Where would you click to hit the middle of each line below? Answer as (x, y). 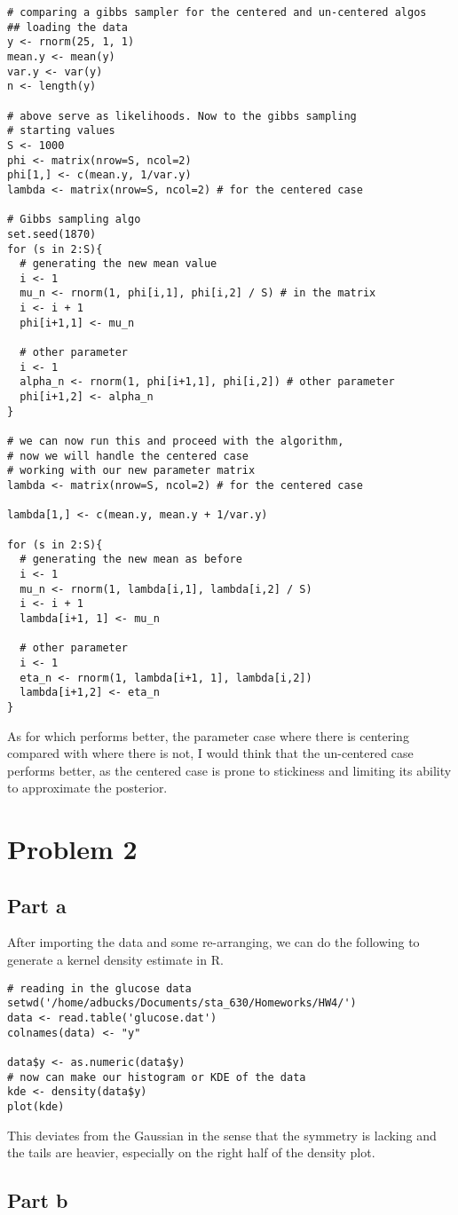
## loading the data (68, 27)
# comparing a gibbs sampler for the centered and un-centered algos (217, 12)
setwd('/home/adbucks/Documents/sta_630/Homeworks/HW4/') (182, 1003)
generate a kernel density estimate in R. (115, 960)
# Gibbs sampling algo (74, 220)
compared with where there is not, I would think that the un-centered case (210, 753)
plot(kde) (36, 1106)
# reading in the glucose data (99, 988)
